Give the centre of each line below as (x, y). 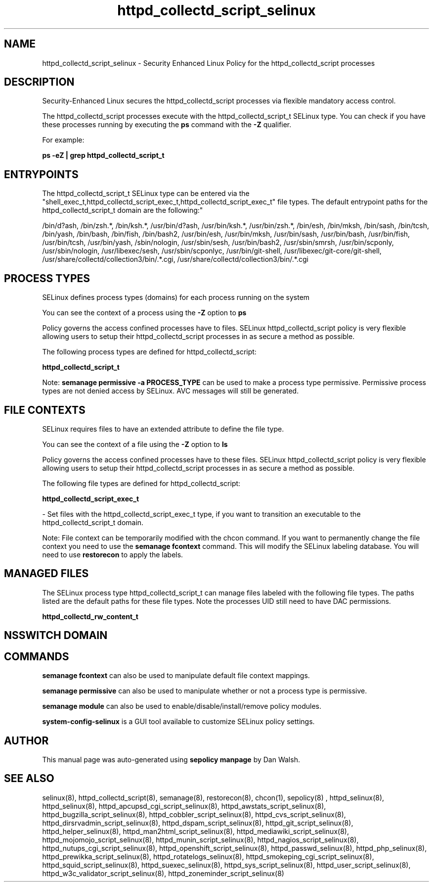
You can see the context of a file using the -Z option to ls (135, 444)
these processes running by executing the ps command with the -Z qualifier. (167, 125)
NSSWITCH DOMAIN (56, 636)
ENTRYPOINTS (41, 174)
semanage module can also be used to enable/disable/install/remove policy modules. (182, 706)
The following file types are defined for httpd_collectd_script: (141, 483)
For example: (63, 140)
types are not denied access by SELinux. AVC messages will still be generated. (171, 391)
